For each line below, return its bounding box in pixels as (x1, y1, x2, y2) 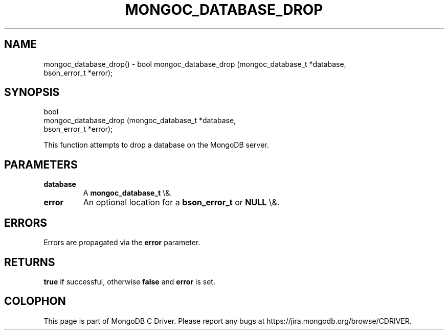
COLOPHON (4, 295, 66, 308)
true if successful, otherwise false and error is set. (43, 277, 215, 286)
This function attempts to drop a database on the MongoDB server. (43, 140, 269, 150)
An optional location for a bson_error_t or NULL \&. (83, 197, 280, 208)
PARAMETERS (4, 158, 78, 171)
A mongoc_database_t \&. (83, 188, 172, 198)
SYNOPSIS (4, 86, 60, 99)
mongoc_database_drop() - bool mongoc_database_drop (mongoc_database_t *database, (43, 59, 346, 68)
